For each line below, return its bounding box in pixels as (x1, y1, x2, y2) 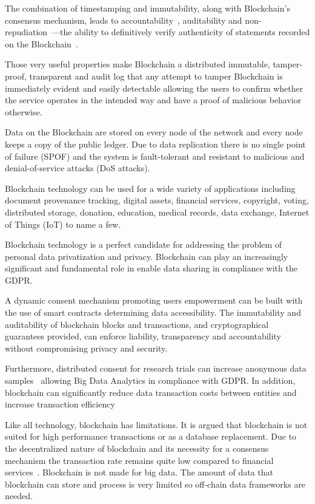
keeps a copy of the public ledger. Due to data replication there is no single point (5, 137, 306, 150)
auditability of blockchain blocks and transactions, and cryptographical (5, 318, 269, 330)
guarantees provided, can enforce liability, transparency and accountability (5, 330, 281, 342)
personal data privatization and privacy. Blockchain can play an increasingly (5, 250, 288, 262)
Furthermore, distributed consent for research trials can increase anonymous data (5, 362, 307, 375)
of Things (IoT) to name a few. (5, 217, 121, 230)
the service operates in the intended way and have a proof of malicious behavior (5, 94, 302, 106)
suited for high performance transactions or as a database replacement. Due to (5, 430, 297, 443)
